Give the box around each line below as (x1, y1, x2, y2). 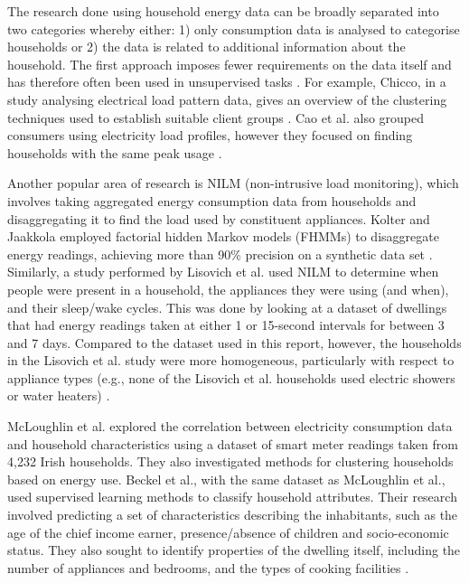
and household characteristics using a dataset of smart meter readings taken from (7, 434, 458, 453)
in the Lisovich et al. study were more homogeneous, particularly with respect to (7, 351, 455, 370)
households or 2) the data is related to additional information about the (7, 37, 406, 56)
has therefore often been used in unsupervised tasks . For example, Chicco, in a (7, 72, 446, 91)
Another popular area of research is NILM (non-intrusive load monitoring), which (7, 174, 459, 193)
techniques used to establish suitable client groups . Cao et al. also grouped (7, 108, 425, 127)
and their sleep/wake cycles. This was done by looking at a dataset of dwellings (7, 297, 447, 316)
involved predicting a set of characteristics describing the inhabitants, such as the (7, 505, 458, 524)
